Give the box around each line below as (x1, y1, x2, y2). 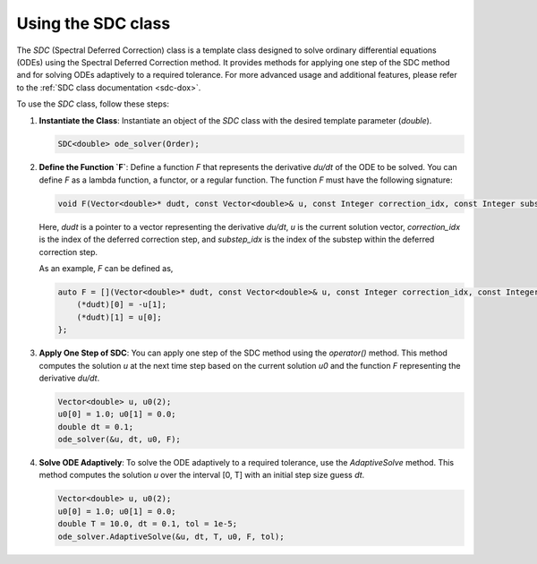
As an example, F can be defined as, (38, 263, 174, 273)
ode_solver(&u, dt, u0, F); (57, 434, 181, 445)
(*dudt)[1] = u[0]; (76, 312, 163, 322)
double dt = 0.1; (57, 422, 134, 432)
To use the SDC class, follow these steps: (16, 98, 170, 109)
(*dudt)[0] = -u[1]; (76, 300, 167, 310)
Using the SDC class (16, 13, 171, 33)
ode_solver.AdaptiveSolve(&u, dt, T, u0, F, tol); (57, 531, 286, 542)
